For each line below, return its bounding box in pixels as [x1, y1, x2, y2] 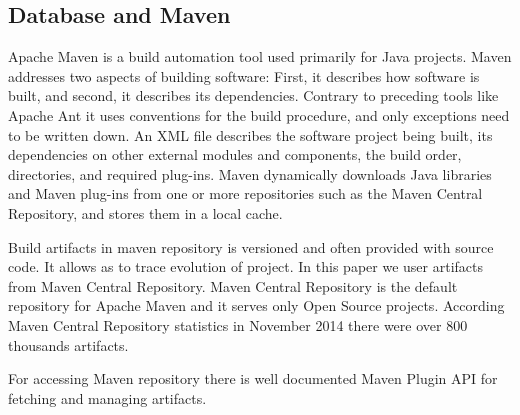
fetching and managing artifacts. [8, 387, 207, 408]
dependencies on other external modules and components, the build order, [8, 144, 462, 165]
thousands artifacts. [8, 334, 129, 355]
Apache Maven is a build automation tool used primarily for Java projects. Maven [8, 46, 512, 67]
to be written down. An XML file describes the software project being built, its [8, 124, 493, 145]
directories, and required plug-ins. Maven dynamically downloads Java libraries [8, 163, 492, 184]
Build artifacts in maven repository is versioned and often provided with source [8, 236, 494, 257]
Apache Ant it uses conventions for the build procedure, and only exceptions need [8, 104, 510, 125]
